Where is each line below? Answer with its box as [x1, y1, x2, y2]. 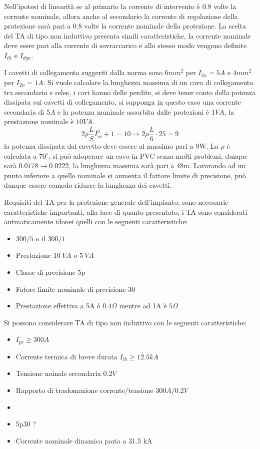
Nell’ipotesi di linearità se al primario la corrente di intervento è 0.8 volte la [4, 1, 236, 11]
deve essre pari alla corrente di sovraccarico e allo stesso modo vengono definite [4, 40, 247, 51]
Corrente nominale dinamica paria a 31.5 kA [15, 435, 152, 445]
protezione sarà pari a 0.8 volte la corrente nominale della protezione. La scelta [4, 21, 246, 31]
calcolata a [4, 150, 37, 161]
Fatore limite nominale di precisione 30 [15, 283, 135, 294]
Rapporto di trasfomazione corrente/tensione [15, 385, 153, 395]
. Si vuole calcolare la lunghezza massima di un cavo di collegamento [43, 77, 253, 88]
